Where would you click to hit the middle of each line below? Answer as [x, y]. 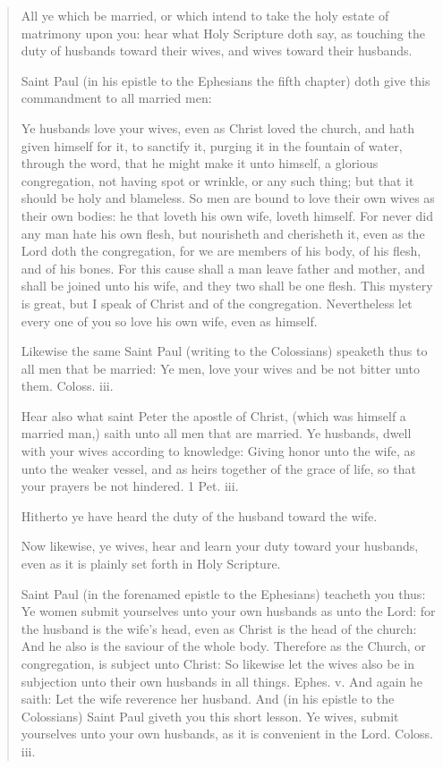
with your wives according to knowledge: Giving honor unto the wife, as [218, 451]
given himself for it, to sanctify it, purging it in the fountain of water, [212, 145]
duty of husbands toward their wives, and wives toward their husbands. [217, 51]
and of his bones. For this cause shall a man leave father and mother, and [223, 268]
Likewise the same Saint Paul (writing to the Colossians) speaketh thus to [224, 351]
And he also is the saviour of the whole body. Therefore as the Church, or [223, 646]
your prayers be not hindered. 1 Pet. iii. [130, 486]
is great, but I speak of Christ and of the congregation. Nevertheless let [217, 303]
